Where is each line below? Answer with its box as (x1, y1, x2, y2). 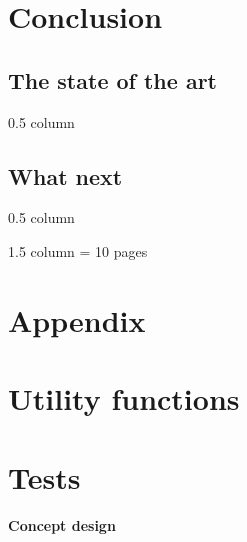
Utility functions (8, 378, 240, 419)
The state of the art (8, 64, 217, 95)
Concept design (8, 515, 116, 536)
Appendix (8, 299, 146, 340)
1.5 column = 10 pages (8, 240, 148, 261)
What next (8, 160, 123, 191)
